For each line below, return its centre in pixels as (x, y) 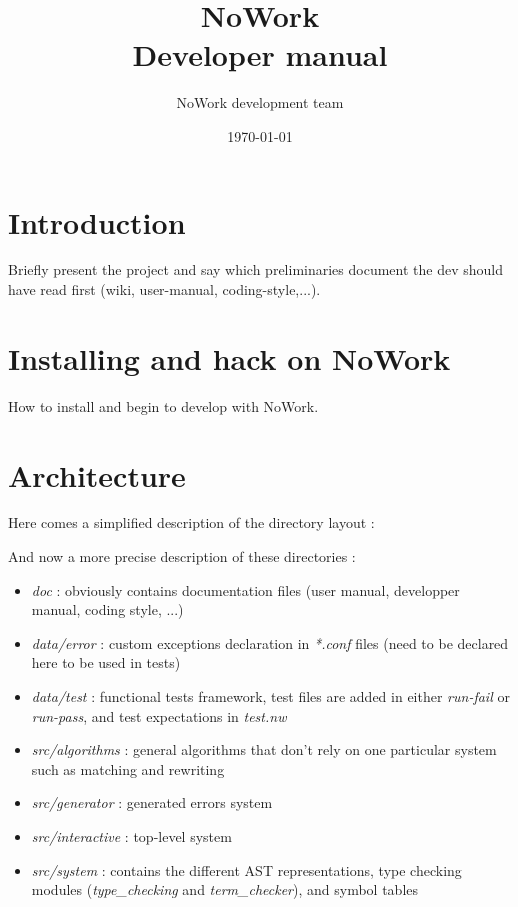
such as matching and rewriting (128, 768)
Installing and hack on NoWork (229, 357)
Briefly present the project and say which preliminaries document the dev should (255, 269)
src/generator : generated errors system (152, 802)
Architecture (97, 474)
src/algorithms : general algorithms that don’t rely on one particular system (264, 749)
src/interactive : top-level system (131, 836)
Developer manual (260, 54)
